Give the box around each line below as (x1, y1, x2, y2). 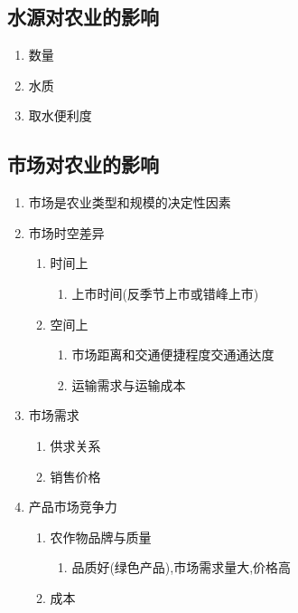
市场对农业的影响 (7, 150, 159, 178)
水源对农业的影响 (7, 3, 159, 31)
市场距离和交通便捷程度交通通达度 (71, 345, 275, 364)
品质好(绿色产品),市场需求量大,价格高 (71, 558, 292, 577)
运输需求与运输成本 (71, 375, 186, 394)
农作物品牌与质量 (50, 527, 152, 546)
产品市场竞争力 (28, 497, 117, 516)
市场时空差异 (28, 223, 105, 242)
